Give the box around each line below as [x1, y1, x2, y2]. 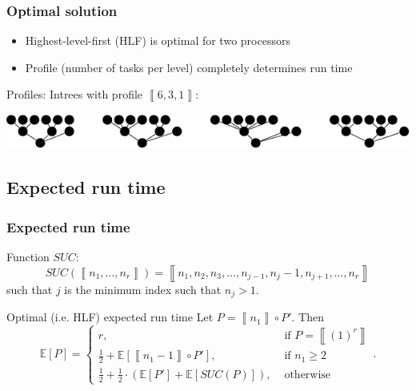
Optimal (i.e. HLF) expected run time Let [6, 308, 214, 325]
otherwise [284, 369, 331, 381]
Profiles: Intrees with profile [6, 86, 143, 103]
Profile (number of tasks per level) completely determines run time [25, 58, 353, 75]
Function [6, 248, 50, 265]
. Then [291, 308, 324, 325]
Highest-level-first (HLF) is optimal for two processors [25, 32, 290, 49]
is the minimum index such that [64, 280, 222, 297]
